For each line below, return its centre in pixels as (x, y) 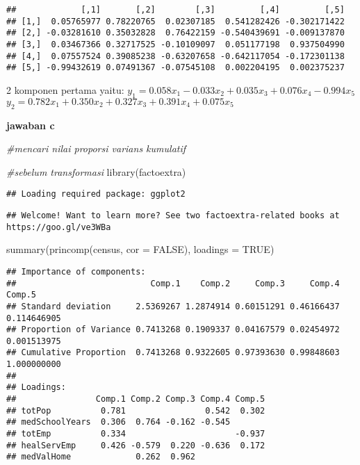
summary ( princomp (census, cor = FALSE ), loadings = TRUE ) (140, 249)
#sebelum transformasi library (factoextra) (96, 171)
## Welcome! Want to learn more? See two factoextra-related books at (173, 215)
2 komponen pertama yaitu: (65, 89)
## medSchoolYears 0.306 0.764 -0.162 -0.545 (118, 422)
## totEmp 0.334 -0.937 (136, 434)
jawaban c (31, 125)
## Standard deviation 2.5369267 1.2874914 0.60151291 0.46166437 (173, 306)
